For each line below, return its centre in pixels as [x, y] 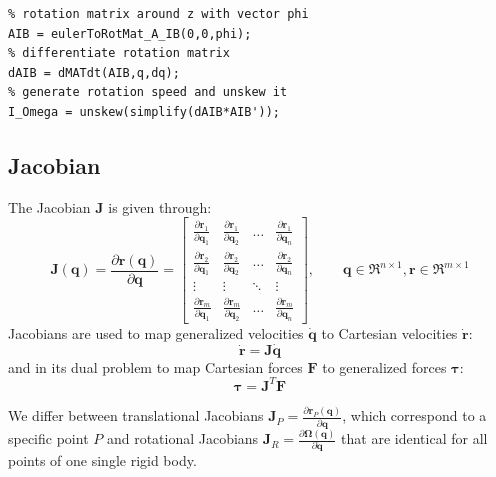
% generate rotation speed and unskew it [148, 92]
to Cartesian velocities [389, 333]
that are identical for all [414, 438]
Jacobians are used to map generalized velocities [156, 333]
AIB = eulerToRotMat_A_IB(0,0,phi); [130, 33]
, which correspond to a [414, 415]
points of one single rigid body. [102, 460]
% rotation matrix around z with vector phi [158, 14]
